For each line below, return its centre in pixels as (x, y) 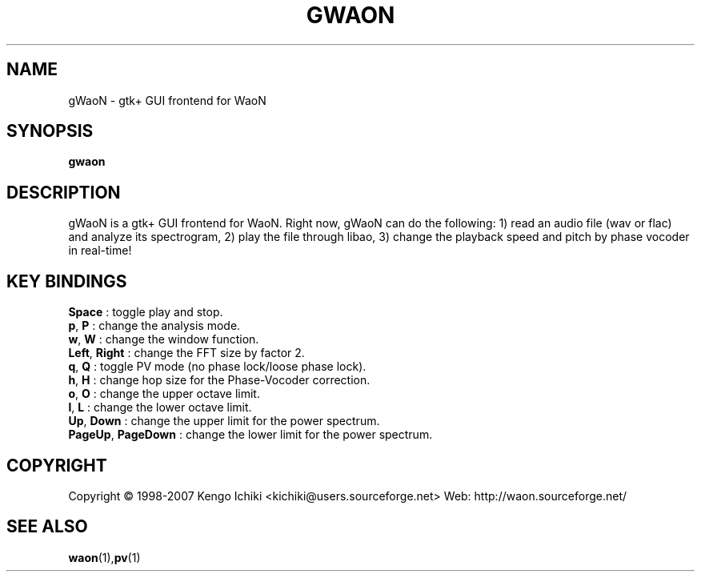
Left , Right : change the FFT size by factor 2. (186, 353)
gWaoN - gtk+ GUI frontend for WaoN (167, 100)
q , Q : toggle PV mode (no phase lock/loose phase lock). (217, 367)
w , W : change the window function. (164, 339)
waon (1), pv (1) (104, 557)
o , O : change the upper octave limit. (164, 394)
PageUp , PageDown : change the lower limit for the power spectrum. (250, 435)
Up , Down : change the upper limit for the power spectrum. (224, 421)
